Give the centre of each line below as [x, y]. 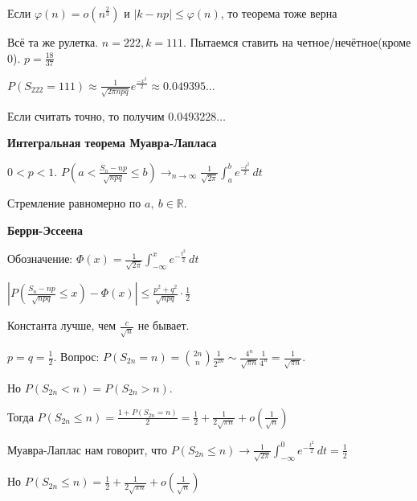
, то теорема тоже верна [279, 13]
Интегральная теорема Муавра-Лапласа [112, 143]
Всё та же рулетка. [53, 42]
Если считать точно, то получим [86, 115]
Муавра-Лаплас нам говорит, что [87, 449]
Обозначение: [40, 259]
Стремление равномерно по [74, 202]
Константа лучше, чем [62, 325]
